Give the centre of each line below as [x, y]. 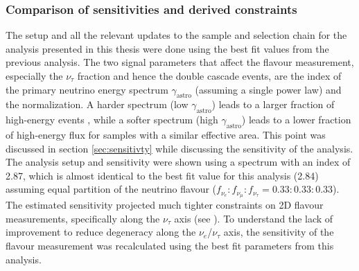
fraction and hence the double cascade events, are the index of [209, 76]
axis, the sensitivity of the [279, 232]
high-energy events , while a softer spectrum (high [112, 120]
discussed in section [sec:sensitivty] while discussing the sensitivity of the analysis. [179, 148]
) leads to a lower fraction [296, 120]
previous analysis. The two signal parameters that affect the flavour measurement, [180, 62]
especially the [34, 76]
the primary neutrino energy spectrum [87, 89]
